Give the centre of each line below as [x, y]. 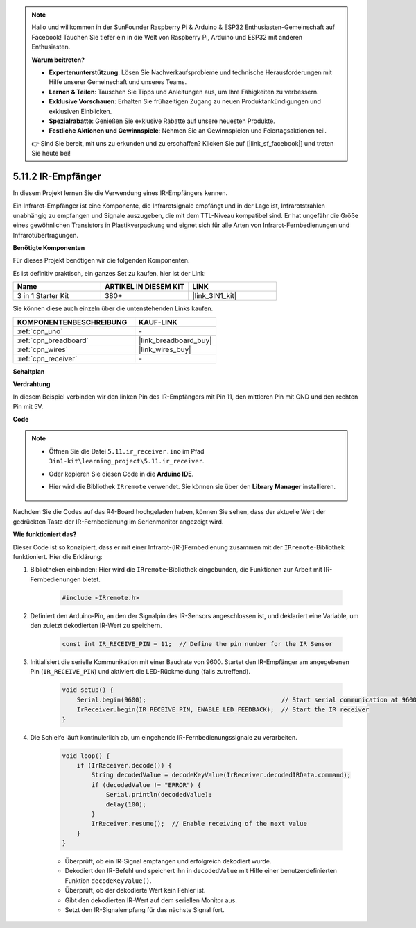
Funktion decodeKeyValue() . [108, 880]
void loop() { [86, 756]
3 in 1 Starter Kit [43, 296]
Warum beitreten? [58, 60]
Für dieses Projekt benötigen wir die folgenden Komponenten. [101, 260]
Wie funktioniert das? [45, 534]
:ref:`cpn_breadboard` [53, 340]
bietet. [91, 579]
